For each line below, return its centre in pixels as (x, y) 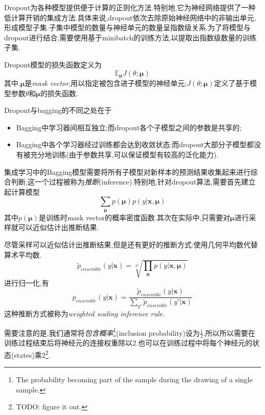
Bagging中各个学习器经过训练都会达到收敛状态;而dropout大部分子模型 (131, 144)
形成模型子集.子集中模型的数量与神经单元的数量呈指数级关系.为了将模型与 (127, 27)
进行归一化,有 (26, 282)
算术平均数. (23, 254)
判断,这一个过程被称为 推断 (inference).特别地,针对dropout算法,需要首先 (126, 182)
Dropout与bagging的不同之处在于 (58, 110)
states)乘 (28, 354)
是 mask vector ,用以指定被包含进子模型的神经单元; (106, 83)
